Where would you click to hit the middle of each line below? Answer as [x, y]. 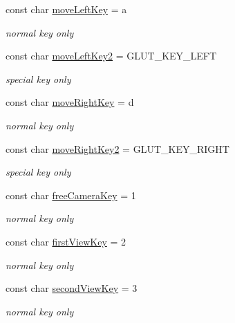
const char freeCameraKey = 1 [71, 195]
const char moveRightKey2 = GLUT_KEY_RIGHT [117, 148]
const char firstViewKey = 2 [66, 241]
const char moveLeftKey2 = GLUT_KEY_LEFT [111, 56]
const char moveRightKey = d [70, 102]
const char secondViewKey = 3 [72, 288]
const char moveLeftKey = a [66, 9]
